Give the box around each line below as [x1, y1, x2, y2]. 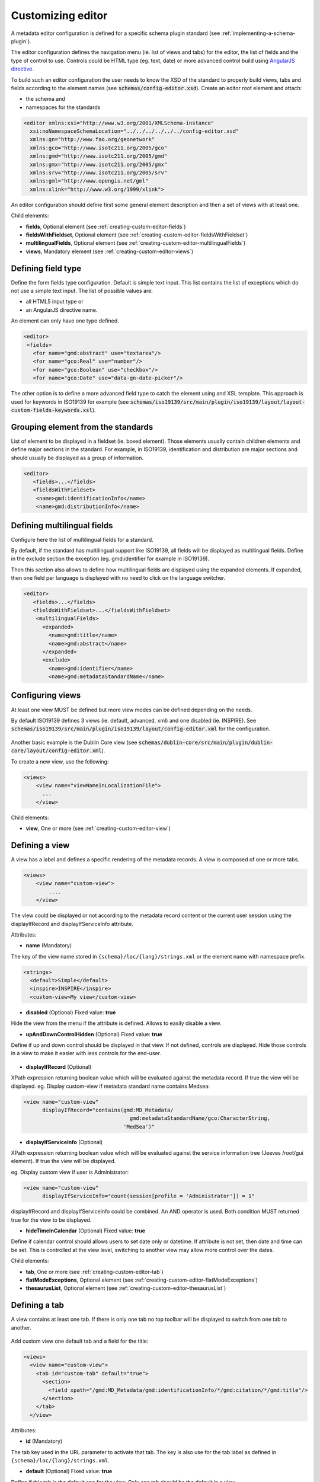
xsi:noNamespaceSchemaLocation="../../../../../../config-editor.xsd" [30, 128, 239, 135]
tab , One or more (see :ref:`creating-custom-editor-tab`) [25, 1268, 164, 1275]
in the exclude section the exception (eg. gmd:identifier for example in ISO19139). [11, 555, 210, 563]
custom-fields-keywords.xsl [11, 407, 93, 413]
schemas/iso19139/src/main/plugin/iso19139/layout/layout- [130, 398, 305, 405]
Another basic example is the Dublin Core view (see [11, 739, 137, 746]
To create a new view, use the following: [11, 758, 109, 765]
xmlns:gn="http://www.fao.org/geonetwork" [30, 136, 155, 143]
